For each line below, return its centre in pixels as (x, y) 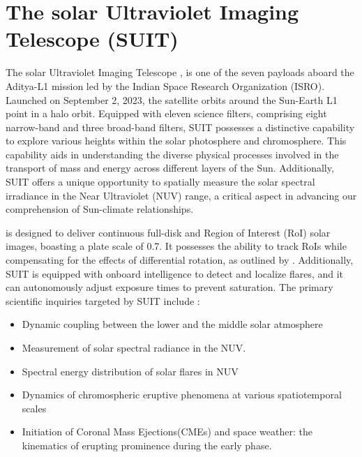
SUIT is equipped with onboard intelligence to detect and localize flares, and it (175, 273)
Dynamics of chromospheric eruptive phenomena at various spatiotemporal (182, 395)
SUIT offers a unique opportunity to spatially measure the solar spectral (160, 182)
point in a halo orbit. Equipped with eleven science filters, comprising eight (166, 113)
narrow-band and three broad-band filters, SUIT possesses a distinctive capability (180, 127)
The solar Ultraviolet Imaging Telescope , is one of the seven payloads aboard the (180, 72)
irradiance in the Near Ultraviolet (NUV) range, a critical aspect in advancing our (181, 195)
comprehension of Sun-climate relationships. (100, 209)
